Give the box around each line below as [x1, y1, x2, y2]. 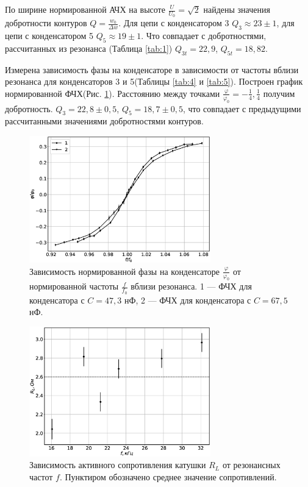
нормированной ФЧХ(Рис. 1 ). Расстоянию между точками [5, 87, 220, 99]
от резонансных [222, 458, 281, 471]
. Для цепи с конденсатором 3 [118, 16, 229, 29]
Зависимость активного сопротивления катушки [29, 458, 206, 471]
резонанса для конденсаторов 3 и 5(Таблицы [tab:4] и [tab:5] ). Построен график [5, 75, 303, 88]
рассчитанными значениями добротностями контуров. [5, 115, 204, 127]
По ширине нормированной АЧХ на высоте [5, 3, 165, 15]
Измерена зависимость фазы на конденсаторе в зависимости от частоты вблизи [5, 63, 299, 76]
